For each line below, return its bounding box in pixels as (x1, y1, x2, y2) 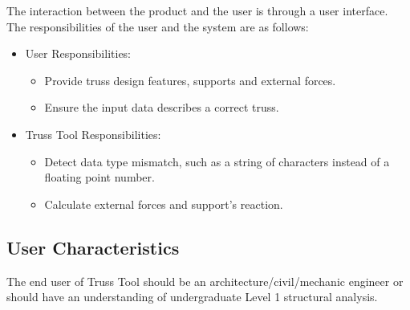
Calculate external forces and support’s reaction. (44, 195, 283, 212)
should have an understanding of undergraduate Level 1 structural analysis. (6, 288, 378, 305)
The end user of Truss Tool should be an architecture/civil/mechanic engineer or (6, 272, 404, 289)
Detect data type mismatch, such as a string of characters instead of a (44, 153, 390, 169)
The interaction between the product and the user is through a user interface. (6, 2, 388, 18)
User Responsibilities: (25, 45, 132, 62)
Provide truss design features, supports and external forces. (44, 71, 336, 88)
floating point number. (44, 169, 155, 186)
